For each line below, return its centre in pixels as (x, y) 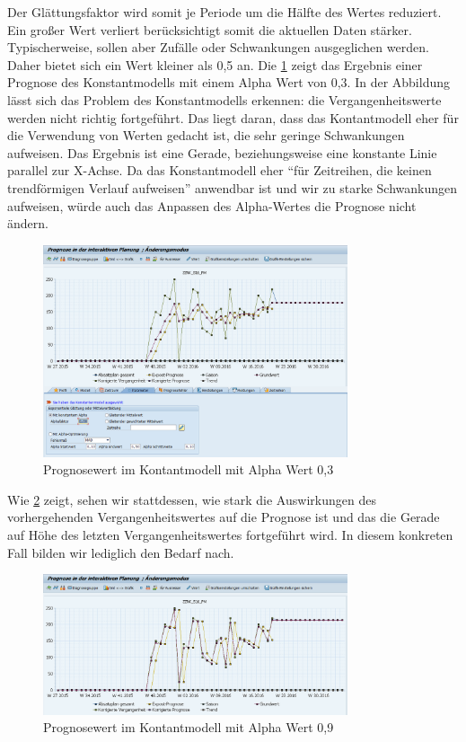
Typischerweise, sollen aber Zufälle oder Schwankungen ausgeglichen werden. (218, 47)
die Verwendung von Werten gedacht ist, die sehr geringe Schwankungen (206, 135)
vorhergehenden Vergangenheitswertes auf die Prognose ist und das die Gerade (224, 517)
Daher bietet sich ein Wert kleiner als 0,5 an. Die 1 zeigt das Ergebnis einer (215, 64)
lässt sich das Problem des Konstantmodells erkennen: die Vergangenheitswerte (224, 99)
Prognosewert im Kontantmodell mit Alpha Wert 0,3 (189, 469)
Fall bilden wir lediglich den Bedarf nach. (121, 552)
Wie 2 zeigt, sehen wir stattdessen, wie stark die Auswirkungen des (192, 499)
